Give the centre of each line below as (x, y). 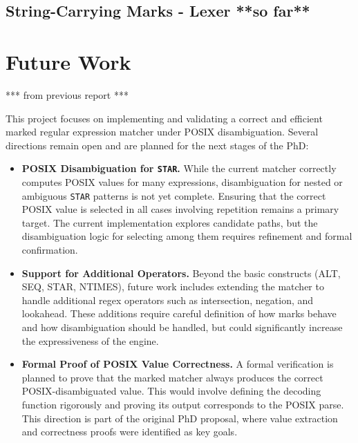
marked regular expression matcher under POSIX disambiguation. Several (162, 132)
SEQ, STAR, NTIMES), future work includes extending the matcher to (173, 286)
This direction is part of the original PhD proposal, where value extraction (180, 418)
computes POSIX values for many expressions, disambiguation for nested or (182, 181)
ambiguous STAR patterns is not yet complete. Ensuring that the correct (174, 195)
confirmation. (50, 249)
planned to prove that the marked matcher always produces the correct (172, 377)
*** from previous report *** (67, 94)
